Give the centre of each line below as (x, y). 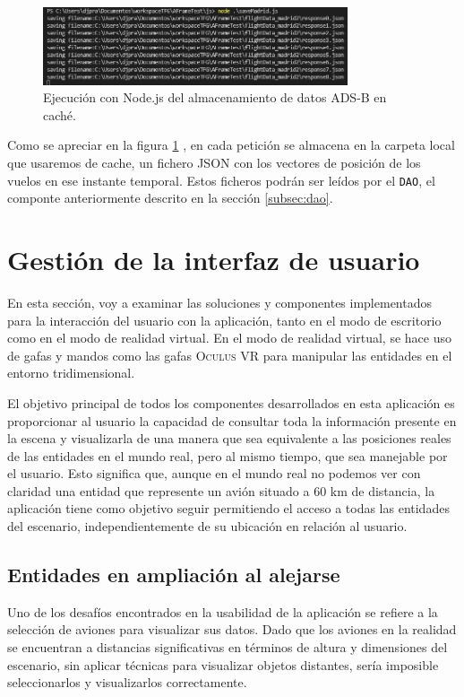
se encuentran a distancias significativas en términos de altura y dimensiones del (228, 647)
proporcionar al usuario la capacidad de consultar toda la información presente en (232, 420)
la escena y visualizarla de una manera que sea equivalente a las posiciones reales (229, 438)
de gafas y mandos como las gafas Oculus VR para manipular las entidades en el (230, 355)
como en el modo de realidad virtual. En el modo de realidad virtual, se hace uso (229, 338)
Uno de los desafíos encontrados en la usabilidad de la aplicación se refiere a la (223, 611)
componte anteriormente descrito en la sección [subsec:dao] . (170, 198)
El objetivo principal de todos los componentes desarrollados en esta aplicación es (231, 402)
